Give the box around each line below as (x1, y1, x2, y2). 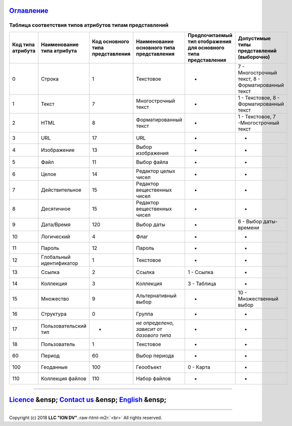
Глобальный (41, 253, 71, 260)
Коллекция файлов (41, 375, 87, 382)
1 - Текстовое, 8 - (238, 94, 280, 101)
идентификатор (41, 260, 79, 267)
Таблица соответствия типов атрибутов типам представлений (9, 22, 169, 29)
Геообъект (136, 364, 162, 371)
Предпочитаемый (188, 32, 233, 39)
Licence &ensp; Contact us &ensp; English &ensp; (9, 396, 167, 404)
